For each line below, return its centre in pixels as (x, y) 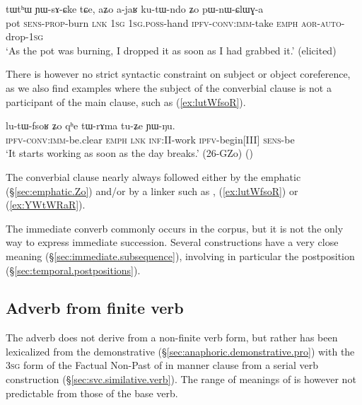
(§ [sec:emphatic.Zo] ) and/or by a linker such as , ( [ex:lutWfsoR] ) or (152, 190)
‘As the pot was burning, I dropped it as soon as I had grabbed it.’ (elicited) (171, 50)
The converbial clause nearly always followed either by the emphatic (153, 176)
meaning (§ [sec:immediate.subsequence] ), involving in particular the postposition (180, 256)
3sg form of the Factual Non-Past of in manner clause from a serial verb (162, 365)
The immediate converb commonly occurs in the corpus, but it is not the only (175, 228)
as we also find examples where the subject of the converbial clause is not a (169, 87)
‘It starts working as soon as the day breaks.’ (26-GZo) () (129, 153)
